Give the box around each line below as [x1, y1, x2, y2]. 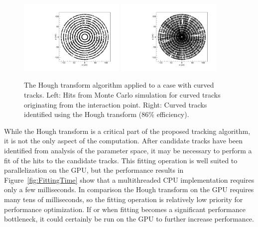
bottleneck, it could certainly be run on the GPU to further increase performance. [4, 214, 254, 224]
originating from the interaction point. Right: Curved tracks [24, 99, 207, 110]
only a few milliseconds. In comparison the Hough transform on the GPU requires [4, 184, 254, 195]
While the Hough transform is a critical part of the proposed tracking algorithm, [4, 125, 251, 136]
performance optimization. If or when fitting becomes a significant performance [4, 204, 246, 214]
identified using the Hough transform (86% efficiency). [24, 109, 189, 119]
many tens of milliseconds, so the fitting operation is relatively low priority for [4, 194, 243, 204]
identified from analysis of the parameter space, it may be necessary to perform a [4, 145, 252, 155]
